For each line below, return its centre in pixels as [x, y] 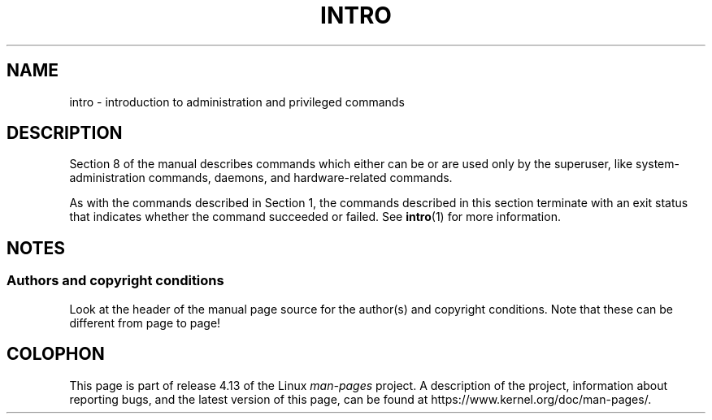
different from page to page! [145, 323]
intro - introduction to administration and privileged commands [237, 102]
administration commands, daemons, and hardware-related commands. [261, 178]
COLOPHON [56, 354]
